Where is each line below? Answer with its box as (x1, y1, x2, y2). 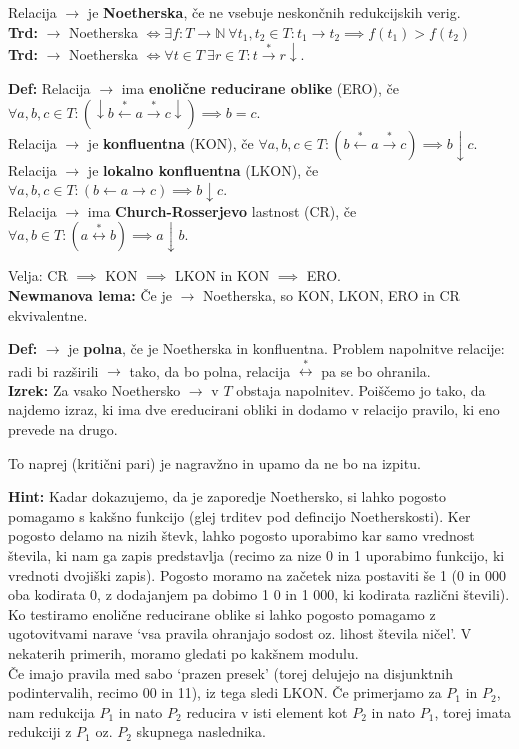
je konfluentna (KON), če (87, 132, 254, 153)
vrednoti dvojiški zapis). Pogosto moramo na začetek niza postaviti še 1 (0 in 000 (8, 564, 507, 585)
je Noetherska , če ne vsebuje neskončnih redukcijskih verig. (87, 2, 461, 22)
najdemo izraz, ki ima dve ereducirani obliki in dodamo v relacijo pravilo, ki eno (8, 399, 500, 420)
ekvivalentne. (8, 304, 88, 325)
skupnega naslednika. (136, 721, 266, 742)
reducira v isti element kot (186, 701, 348, 722)
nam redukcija (8, 701, 95, 722)
